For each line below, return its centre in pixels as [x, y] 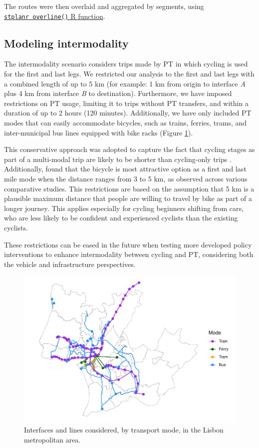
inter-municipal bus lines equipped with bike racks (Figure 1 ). [99, 132]
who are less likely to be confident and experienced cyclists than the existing [121, 218]
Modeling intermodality [66, 43]
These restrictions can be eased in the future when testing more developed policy [128, 244]
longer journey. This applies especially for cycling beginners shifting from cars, [124, 208]
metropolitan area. [52, 440]
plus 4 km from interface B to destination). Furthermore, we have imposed [118, 93]
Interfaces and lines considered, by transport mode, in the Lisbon [124, 430]
